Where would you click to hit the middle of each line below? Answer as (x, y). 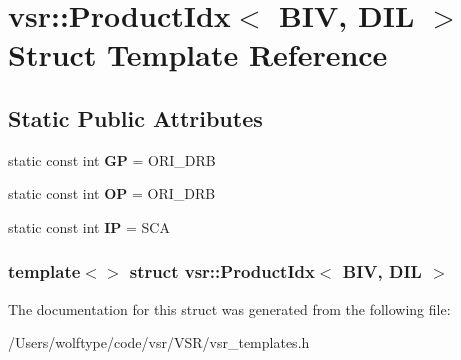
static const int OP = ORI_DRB (112, 193)
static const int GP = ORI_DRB (112, 159)
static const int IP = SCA (89, 226)
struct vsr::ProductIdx (222, 271)
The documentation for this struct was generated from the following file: (229, 308)
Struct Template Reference (198, 54)
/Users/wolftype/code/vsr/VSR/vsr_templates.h (159, 342)
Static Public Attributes (135, 117)
